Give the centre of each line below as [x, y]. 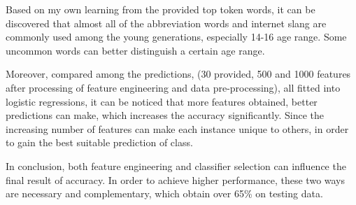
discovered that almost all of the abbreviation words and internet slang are [166, 23]
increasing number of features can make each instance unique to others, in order [177, 128]
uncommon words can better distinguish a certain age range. [135, 50]
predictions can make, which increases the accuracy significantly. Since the [165, 115]
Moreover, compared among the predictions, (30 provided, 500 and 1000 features [178, 74]
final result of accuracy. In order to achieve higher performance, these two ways [176, 179]
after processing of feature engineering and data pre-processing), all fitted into [173, 87]
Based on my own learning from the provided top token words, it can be [161, 9]
